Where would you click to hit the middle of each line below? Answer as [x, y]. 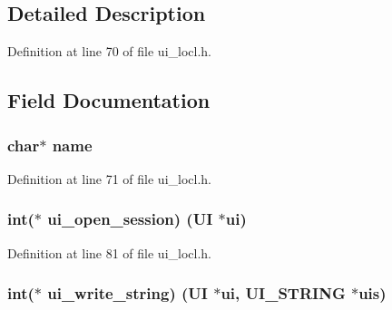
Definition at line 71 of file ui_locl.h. [110, 178]
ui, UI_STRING [283, 293]
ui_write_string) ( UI [127, 293]
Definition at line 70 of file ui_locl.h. [110, 51]
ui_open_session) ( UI [130, 219]
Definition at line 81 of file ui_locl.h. [110, 252]
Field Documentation [109, 100]
